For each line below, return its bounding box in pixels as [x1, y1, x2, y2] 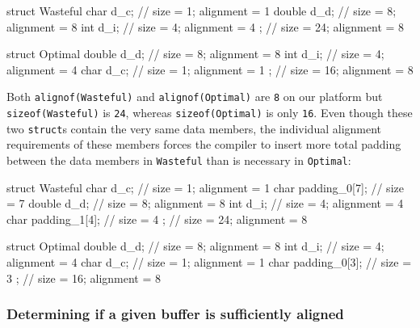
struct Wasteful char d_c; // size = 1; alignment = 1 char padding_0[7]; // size [6, 179, 404, 196]
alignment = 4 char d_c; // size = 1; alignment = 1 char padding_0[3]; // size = [6, 253, 412, 270]
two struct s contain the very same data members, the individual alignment [6, 120, 382, 137]
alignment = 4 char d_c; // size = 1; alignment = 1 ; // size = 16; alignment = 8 [6, 61, 414, 78]
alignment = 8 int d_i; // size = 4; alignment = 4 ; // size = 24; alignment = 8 [6, 18, 405, 35]
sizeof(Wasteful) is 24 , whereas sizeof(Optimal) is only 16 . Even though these [6, 104, 413, 121]
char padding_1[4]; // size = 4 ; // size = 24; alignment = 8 [6, 210, 308, 227]
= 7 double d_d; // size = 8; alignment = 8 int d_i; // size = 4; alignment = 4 [6, 195, 404, 212]
